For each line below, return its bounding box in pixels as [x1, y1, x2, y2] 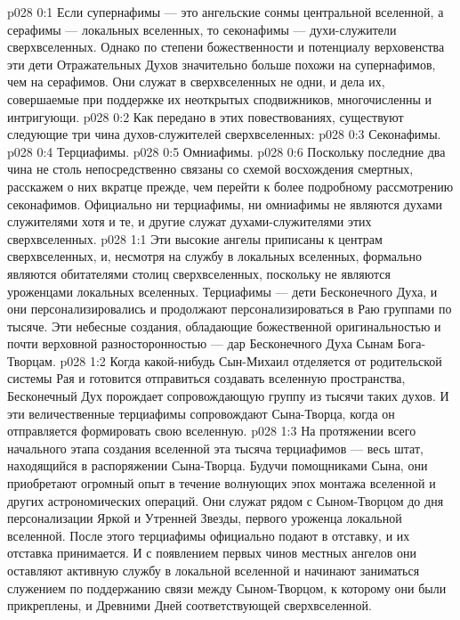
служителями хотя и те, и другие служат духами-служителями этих [7, 212, 372, 231]
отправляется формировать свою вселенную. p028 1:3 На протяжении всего [7, 421, 416, 440]
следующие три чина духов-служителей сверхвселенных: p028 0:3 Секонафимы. [7, 125, 441, 143]
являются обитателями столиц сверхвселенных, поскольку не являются [7, 264, 391, 282]
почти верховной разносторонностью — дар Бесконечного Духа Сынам [7, 334, 393, 353]
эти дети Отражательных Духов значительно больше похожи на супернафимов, [7, 54, 436, 73]
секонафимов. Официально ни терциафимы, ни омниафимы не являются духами [7, 194, 443, 213]
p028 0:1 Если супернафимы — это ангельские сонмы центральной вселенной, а [7, 3, 444, 20]
